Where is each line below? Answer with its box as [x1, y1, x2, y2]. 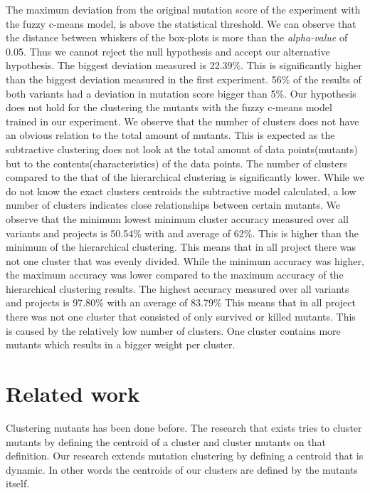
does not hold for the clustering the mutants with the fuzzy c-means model [6, 100, 332, 115]
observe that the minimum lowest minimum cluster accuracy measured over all [6, 211, 349, 226]
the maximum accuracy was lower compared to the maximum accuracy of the [6, 267, 344, 282]
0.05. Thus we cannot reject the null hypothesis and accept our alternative [6, 43, 330, 58]
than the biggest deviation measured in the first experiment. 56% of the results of [6, 71, 361, 86]
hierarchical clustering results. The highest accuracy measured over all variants [6, 281, 349, 296]
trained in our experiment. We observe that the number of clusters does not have [6, 113, 359, 128]
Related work [6, 379, 140, 408]
